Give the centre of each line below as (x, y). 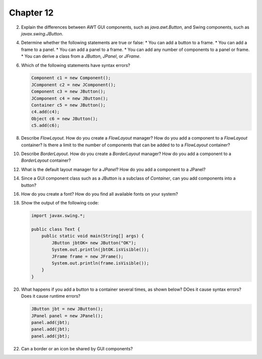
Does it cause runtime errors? (51, 296)
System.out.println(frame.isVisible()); (100, 263)
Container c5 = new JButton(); (69, 105)
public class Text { (56, 229)
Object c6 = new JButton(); (65, 118)
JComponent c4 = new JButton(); (70, 98)
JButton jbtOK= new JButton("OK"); (94, 243)
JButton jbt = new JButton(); (67, 309)
